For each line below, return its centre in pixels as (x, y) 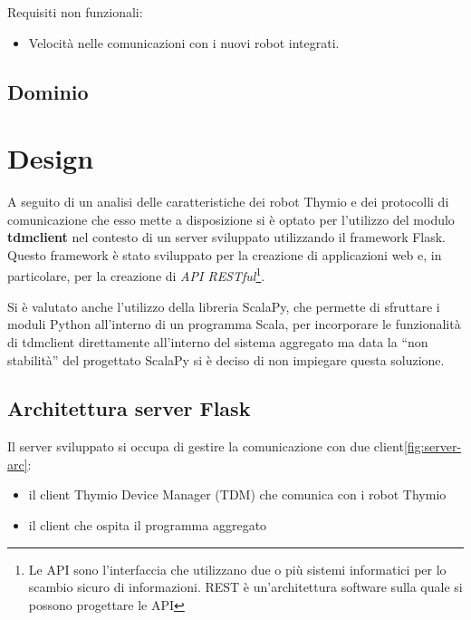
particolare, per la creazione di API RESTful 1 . (136, 275)
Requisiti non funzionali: (75, 12)
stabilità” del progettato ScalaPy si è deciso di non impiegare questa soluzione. (226, 359)
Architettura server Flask (129, 408)
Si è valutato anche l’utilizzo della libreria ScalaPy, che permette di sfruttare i (224, 306)
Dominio (48, 91)
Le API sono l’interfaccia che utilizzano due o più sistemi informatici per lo (237, 569)
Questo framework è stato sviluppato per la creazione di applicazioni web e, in (225, 254)
